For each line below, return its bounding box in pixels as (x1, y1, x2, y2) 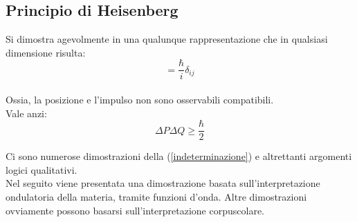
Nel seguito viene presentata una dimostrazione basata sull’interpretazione (6, 176, 320, 190)
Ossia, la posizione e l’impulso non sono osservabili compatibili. (6, 92, 274, 107)
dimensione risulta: (6, 45, 86, 59)
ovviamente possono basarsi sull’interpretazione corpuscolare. (6, 203, 264, 217)
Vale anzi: (6, 105, 47, 120)
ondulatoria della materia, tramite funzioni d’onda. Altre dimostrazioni (6, 190, 307, 204)
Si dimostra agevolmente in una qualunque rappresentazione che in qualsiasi (6, 32, 328, 46)
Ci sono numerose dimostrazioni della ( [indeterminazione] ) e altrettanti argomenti (6, 149, 352, 163)
